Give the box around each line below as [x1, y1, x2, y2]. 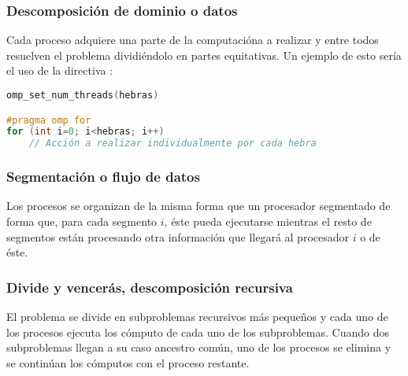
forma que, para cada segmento [6, 212, 158, 229]
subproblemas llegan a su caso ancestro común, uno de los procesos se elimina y [6, 339, 391, 356]
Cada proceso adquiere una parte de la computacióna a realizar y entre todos [6, 31, 379, 48]
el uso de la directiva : [6, 62, 113, 79]
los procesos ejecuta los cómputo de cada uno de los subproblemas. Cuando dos [6, 323, 389, 340]
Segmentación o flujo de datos [6, 167, 200, 186]
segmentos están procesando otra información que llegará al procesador [6, 228, 349, 245]
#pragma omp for [6, 114, 91, 126]
